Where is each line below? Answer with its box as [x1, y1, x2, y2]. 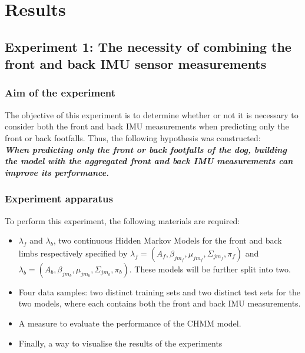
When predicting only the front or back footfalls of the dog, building [5, 143, 287, 155]
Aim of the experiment [5, 85, 116, 100]
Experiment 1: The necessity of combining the [5, 37, 291, 55]
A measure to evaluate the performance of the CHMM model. [18, 317, 241, 329]
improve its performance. [5, 166, 110, 178]
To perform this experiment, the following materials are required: [5, 214, 240, 227]
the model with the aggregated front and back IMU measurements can [5, 155, 293, 167]
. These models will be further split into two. [129, 262, 291, 275]
